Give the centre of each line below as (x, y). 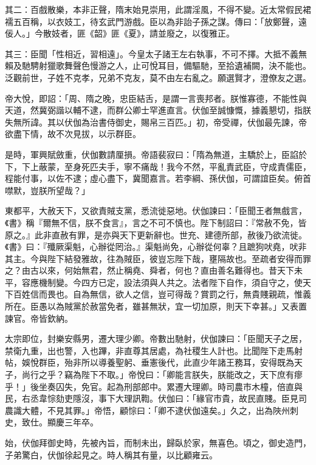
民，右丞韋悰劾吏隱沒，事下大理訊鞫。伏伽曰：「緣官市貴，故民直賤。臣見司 (156, 398)
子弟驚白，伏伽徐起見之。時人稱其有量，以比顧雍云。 (111, 454)
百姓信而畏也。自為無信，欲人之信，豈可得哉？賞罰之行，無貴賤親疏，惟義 (162, 294)
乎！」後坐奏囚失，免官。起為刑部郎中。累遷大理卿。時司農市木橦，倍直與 (154, 386)
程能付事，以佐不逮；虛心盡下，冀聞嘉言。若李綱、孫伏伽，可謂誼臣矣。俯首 (158, 178)
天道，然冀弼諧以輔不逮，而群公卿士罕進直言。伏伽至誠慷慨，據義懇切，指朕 (158, 110)
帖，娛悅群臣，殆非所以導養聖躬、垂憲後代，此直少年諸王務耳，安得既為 (149, 362)
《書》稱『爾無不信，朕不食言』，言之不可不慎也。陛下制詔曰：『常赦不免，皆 (156, 222)
